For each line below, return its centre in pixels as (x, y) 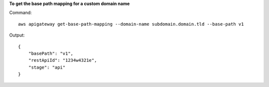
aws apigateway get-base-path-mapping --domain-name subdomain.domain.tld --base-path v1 (131, 24)
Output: (17, 35)
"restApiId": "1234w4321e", (63, 60)
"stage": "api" (47, 67)
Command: (20, 13)
